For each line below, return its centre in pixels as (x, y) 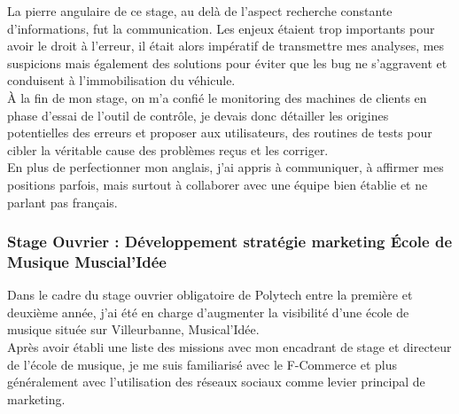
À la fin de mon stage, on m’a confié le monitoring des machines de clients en (217, 97)
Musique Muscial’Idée (87, 261)
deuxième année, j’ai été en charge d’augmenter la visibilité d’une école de (208, 312)
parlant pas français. (62, 202)
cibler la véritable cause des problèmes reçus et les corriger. (168, 149)
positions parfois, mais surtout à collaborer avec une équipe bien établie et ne (218, 184)
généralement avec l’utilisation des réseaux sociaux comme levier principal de (216, 382)
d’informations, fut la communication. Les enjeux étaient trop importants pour (221, 28)
